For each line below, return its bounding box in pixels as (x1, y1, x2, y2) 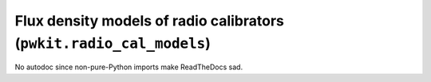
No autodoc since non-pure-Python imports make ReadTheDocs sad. (14, 62, 243, 72)
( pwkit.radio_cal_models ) (14, 34, 211, 52)
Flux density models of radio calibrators (14, 12, 285, 29)
